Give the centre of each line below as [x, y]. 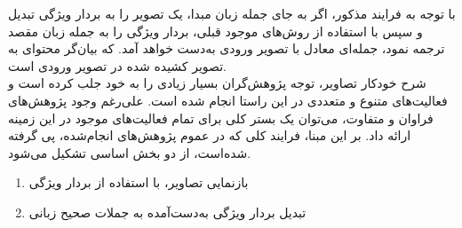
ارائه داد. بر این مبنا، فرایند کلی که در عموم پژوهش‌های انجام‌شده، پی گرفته [210, 135]
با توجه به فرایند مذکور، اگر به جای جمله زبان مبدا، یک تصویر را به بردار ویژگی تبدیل [232, 13]
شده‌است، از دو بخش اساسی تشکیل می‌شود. [130, 152]
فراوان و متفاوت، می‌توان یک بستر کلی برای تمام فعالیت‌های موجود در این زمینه [221, 118]
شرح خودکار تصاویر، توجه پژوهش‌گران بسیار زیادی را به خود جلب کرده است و [217, 83]
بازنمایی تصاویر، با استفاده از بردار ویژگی [139, 182]
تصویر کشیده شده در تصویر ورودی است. [117, 65]
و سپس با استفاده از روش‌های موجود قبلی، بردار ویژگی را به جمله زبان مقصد [215, 31]
